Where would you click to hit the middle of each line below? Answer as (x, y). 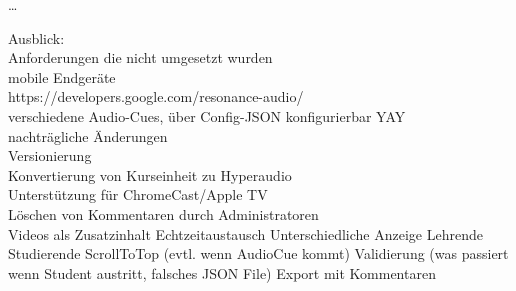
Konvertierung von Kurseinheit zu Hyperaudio (150, 174)
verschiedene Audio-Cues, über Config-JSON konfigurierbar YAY (207, 115)
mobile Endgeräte (62, 76)
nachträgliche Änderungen (88, 135)
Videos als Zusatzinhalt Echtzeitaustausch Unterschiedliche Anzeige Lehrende (245, 233)
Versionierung (50, 155)
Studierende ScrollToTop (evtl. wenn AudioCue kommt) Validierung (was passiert (258, 253)
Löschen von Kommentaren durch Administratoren (163, 213)
